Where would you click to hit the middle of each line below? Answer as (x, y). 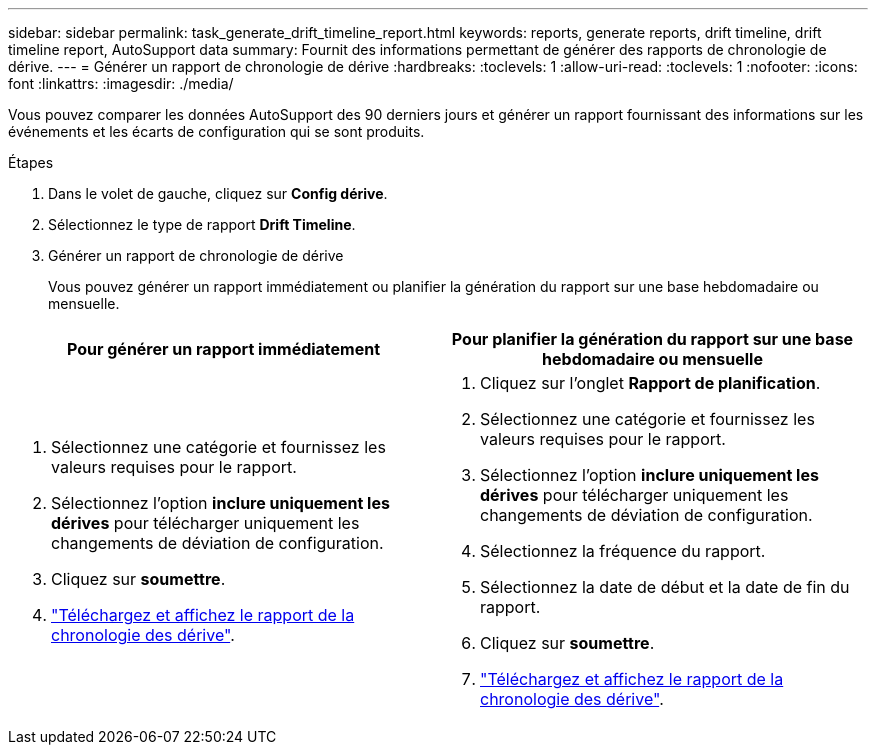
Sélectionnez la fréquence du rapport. (623, 551)
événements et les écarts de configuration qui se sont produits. (216, 131)
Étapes (31, 162)
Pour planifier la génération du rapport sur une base (652, 339)
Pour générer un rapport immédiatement (223, 349)
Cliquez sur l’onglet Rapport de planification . (650, 383)
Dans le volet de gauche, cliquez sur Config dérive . (218, 193)
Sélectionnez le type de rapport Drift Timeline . (202, 224)
